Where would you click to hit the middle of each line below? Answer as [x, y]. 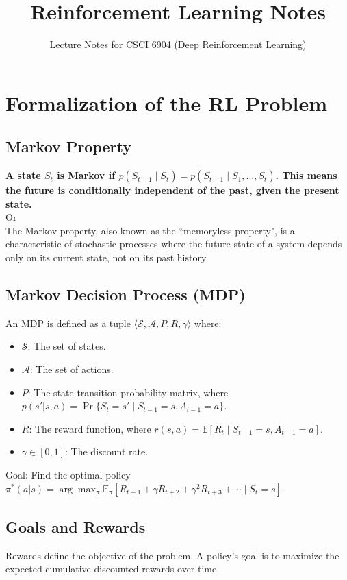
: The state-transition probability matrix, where [128, 392]
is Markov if [86, 175]
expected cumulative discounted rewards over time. [113, 569]
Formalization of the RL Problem [167, 102]
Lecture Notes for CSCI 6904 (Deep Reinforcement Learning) [178, 44]
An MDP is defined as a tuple [68, 323]
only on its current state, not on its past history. [107, 257]
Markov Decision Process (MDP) [126, 294]
